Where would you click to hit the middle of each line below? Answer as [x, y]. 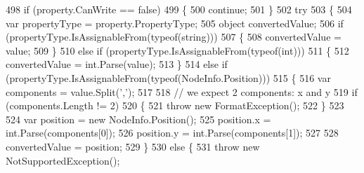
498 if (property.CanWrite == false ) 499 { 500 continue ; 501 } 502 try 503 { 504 [179, 9]
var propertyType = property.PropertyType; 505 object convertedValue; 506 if [175, 23]
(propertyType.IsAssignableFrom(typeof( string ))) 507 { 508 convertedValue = [174, 37]
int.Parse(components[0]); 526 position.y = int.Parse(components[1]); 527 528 [172, 133]
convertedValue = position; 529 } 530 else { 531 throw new [133, 146]
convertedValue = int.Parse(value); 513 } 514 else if [117, 64]
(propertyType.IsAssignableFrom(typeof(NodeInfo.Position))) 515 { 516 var [168, 77]
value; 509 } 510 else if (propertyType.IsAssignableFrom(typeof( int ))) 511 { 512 [177, 50]
